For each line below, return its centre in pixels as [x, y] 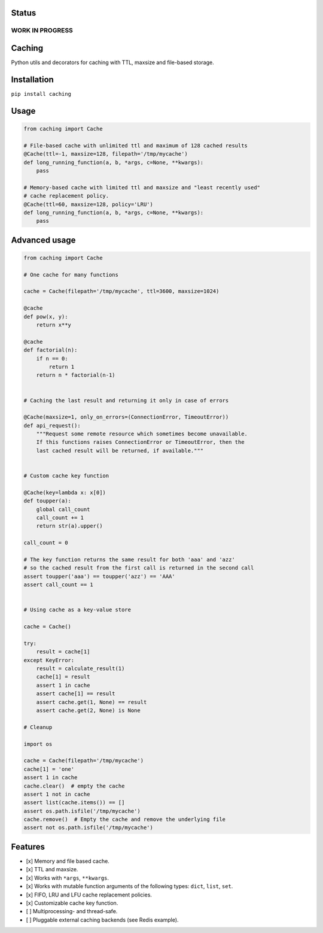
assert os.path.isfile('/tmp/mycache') [82, 811]
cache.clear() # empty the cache [74, 786]
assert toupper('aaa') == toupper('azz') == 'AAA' [100, 576]
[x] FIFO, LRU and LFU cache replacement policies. [89, 895]
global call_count [63, 509]
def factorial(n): [51, 350]
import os [38, 744]
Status [24, 13]
